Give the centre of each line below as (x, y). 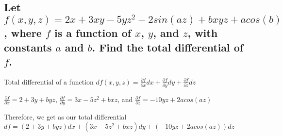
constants (28, 47)
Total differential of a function (49, 81)
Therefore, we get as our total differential (65, 117)
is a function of (93, 33)
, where (23, 33)
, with (203, 33)
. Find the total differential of (168, 47)
